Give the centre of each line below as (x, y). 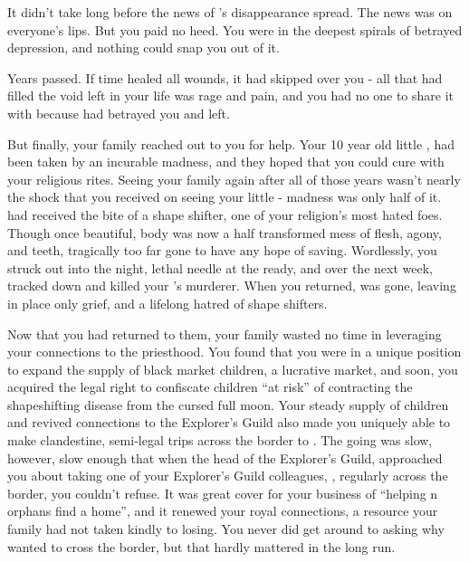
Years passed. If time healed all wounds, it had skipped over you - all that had (225, 77)
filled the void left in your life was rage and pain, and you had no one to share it (231, 95)
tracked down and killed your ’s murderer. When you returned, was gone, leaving (232, 286)
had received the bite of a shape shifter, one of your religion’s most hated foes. (225, 214)
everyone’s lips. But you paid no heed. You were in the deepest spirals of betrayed (235, 29)
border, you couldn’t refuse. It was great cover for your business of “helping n (223, 493)
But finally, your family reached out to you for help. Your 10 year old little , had (231, 143)
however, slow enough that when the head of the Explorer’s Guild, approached (225, 457)
